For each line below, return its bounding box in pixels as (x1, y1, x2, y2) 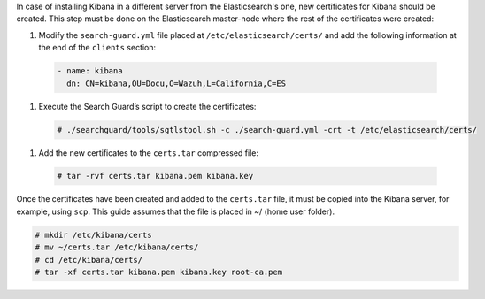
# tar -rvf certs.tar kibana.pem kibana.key (57, 171, 254, 181)
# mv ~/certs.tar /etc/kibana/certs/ (35, 242, 199, 252)
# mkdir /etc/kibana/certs (35, 230, 152, 240)
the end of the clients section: (38, 42, 157, 53)
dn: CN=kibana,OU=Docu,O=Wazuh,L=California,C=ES (66, 78, 287, 88)
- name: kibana (57, 66, 123, 76)
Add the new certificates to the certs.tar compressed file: (38, 147, 258, 158)
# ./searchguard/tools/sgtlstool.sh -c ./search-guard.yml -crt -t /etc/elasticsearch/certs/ (57, 125, 478, 134)
